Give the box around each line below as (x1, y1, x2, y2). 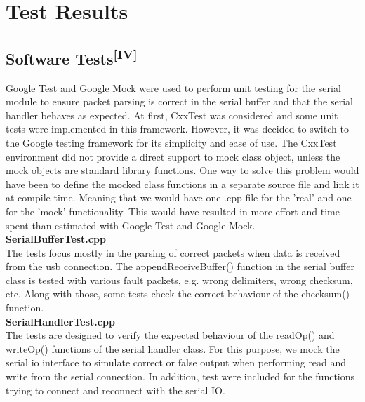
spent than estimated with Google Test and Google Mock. (6, 217, 255, 232)
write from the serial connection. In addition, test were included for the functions (6, 369, 355, 384)
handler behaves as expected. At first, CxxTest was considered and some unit (6, 107, 338, 122)
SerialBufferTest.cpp (6, 232, 106, 246)
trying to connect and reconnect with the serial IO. (6, 382, 225, 397)
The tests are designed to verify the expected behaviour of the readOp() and (6, 328, 335, 342)
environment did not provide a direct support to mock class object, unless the (6, 149, 340, 163)
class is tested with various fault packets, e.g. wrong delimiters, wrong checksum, (6, 272, 353, 287)
